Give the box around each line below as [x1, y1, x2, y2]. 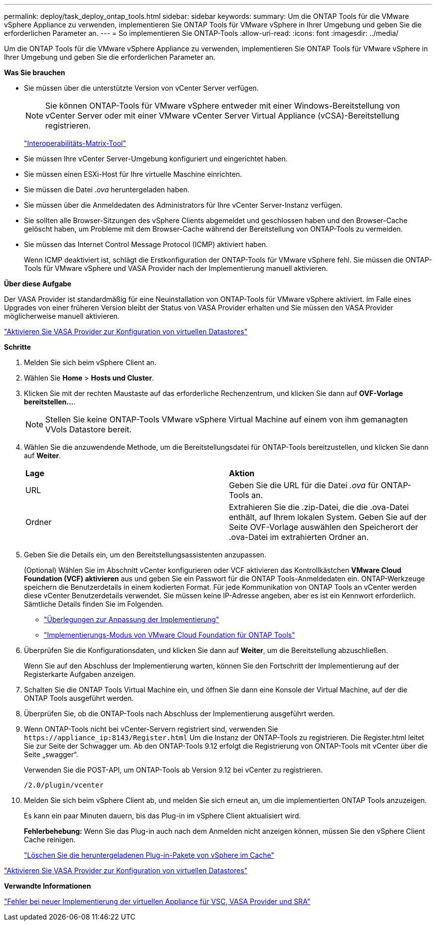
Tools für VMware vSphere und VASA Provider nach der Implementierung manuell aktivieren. [24, 264, 328, 272]
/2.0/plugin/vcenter [24, 781, 104, 789]
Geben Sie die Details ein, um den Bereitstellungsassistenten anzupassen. [24, 550, 266, 559]
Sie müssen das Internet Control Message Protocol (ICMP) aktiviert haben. [24, 240, 268, 249]
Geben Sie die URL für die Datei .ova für [229, 480, 379, 490]
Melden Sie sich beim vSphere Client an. [24, 358, 157, 367]
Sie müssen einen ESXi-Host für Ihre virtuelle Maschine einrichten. [24, 170, 242, 178]
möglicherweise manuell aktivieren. [4, 312, 120, 320]
